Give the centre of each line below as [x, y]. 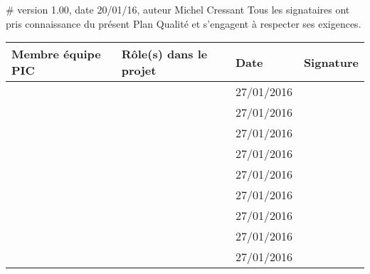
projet [139, 70]
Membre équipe [56, 54]
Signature [331, 62]
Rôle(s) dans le [164, 54]
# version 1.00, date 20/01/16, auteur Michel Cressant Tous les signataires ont [178, 9]
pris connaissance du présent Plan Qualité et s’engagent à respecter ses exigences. [184, 23]
